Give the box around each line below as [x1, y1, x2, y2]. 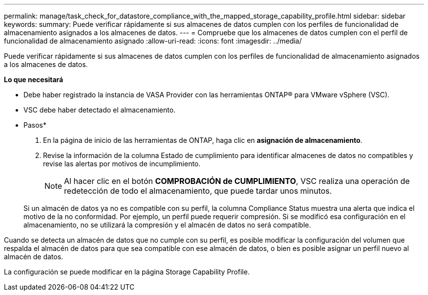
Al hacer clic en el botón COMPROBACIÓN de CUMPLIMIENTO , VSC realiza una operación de [64, 176, 410, 186]
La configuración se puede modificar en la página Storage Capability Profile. [4, 268, 250, 276]
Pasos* [23, 121, 46, 129]
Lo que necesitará [4, 75, 64, 84]
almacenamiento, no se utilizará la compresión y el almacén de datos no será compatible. [23, 221, 311, 229]
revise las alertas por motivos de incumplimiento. [43, 159, 201, 168]
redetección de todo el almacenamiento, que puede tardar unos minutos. [64, 186, 332, 196]
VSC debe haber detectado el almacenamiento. [23, 106, 176, 114]
